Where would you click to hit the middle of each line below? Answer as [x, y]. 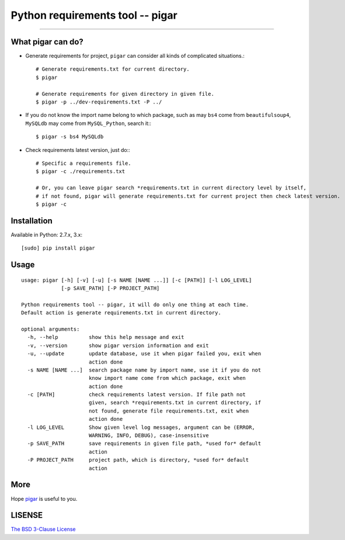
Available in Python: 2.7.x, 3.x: [47, 234]
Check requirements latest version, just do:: [78, 150]
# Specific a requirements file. [83, 163]
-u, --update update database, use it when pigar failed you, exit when [144, 354]
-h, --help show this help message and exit [106, 337]
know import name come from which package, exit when [167, 378]
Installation [32, 221]
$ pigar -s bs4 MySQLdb [70, 137]
